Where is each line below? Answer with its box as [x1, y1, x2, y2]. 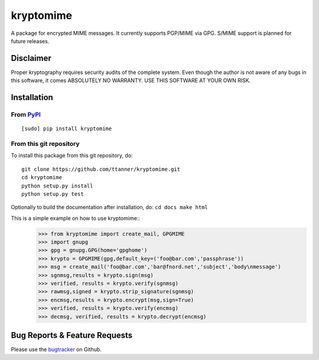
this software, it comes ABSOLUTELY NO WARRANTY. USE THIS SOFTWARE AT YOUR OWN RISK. [11, 77, 251, 84]
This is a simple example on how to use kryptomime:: [11, 215, 140, 222]
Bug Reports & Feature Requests [11, 330, 133, 340]
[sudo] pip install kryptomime [21, 125, 112, 132]
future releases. [11, 37, 50, 44]
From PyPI [11, 111, 41, 119]
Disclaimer [11, 53, 51, 63]
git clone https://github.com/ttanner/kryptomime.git [21, 166, 180, 173]
